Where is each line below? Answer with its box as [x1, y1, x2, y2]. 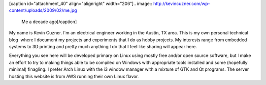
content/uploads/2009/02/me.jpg [9, 7, 77, 13]
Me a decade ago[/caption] [21, 19, 77, 25]
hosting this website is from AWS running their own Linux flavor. [9, 73, 139, 79]
